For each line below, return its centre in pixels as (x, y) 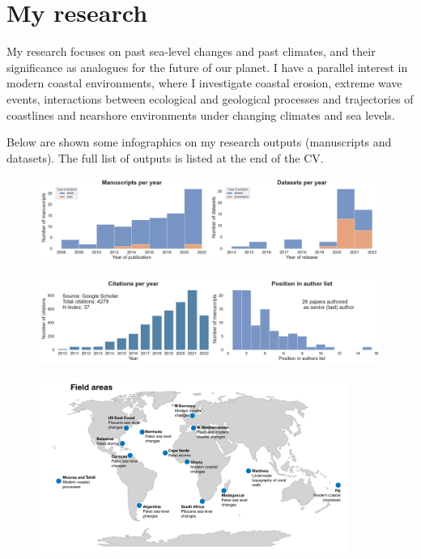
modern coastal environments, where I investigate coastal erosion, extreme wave (204, 83)
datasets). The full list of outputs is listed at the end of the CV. (165, 157)
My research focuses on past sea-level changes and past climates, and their (191, 51)
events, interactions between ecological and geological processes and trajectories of (210, 98)
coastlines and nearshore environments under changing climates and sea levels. (201, 114)
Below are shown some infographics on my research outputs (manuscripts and (199, 142)
